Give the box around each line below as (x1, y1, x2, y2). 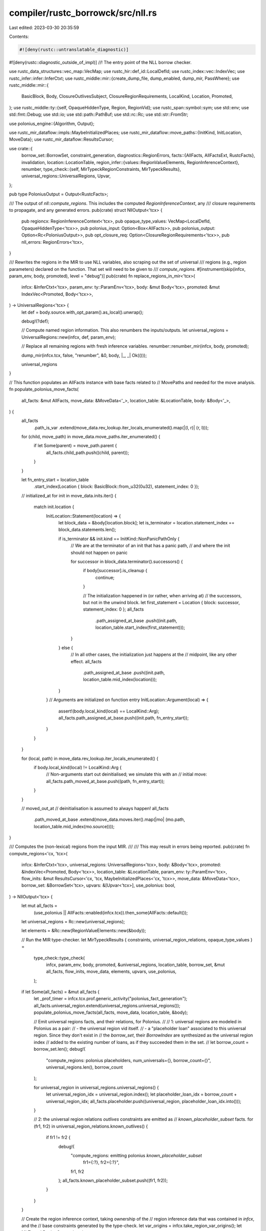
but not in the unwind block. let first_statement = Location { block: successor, (83, 599, 240, 605)
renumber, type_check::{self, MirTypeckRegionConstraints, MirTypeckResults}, (21, 166, 181, 172)
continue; (95, 574, 115, 581)
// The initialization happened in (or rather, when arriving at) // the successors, (83, 592, 242, 598)
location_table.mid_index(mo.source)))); (33, 823, 115, 829)
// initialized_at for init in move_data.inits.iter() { (21, 492, 117, 498)
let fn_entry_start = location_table (21, 477, 89, 483)
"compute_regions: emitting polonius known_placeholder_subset (70, 1152, 202, 1158)
